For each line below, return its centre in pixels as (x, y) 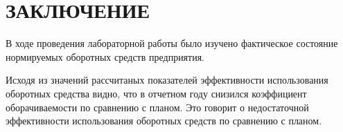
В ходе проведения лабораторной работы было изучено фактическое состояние (172, 43)
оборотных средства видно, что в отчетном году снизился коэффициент (156, 93)
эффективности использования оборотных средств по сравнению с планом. (164, 121)
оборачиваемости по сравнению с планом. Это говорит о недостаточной (157, 107)
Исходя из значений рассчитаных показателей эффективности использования (167, 80)
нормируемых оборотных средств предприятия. (105, 56)
